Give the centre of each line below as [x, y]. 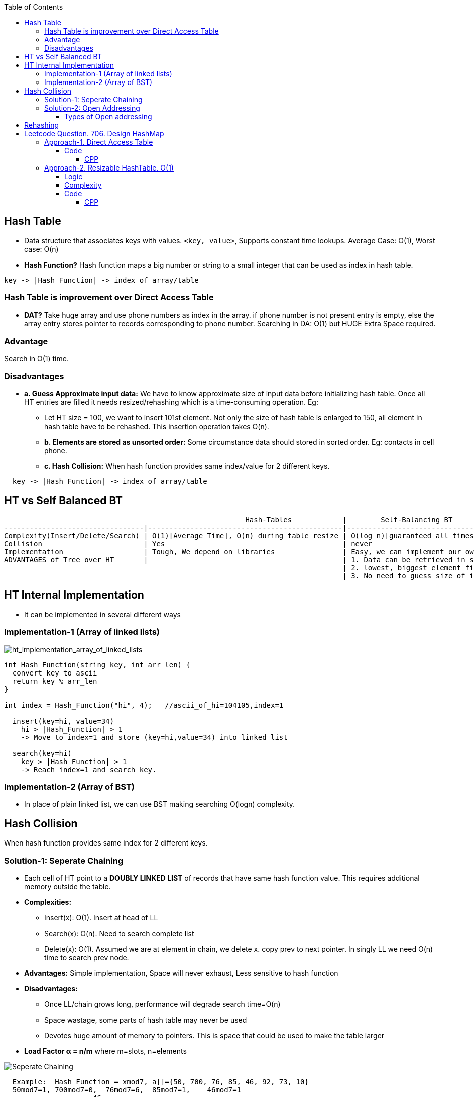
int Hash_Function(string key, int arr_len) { [97, 665]
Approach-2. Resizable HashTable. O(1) [109, 168]
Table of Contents [34, 7]
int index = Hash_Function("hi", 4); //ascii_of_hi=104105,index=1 [144, 705]
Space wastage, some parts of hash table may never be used [146, 1020]
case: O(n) [41, 249]
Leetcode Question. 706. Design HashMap [94, 134]
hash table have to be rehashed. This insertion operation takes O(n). [157, 427]
